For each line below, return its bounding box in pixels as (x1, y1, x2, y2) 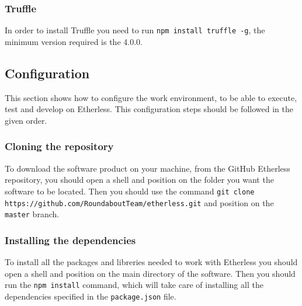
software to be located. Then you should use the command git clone (5, 185, 255, 197)
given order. (5, 114, 47, 126)
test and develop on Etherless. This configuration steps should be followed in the (5, 103, 293, 115)
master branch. (5, 208, 60, 220)
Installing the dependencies (5, 232, 136, 247)
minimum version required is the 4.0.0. (5, 35, 143, 47)
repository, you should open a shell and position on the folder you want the (5, 173, 274, 186)
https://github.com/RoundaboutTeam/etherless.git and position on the (5, 196, 274, 208)
